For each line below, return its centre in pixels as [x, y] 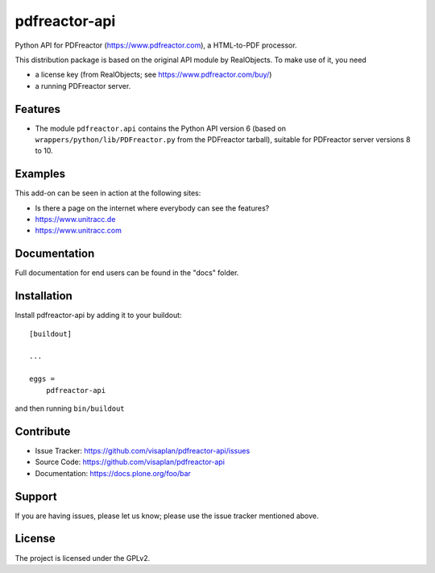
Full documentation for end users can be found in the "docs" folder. [127, 273]
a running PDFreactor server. [83, 86]
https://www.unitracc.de [75, 220]
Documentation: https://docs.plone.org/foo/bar [113, 473]
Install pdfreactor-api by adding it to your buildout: [98, 316]
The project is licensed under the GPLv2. [83, 558]
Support [36, 496]
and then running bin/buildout [70, 408]
